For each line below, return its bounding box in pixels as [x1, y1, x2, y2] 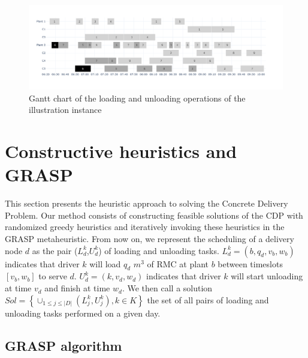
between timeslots [218, 257, 283, 270]
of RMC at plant [147, 257, 209, 270]
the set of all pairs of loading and [147, 293, 269, 306]
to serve [38, 270, 67, 282]
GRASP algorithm [5, 336, 122, 354]
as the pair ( [32, 244, 78, 256]
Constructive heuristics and [5, 139, 237, 163]
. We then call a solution [122, 282, 213, 294]
